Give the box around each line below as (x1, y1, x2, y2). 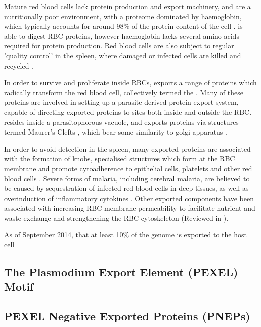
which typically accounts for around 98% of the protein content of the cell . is (4, 21, 243, 31)
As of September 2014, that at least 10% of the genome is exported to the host (4, 229, 247, 240)
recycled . (4, 60, 33, 71)
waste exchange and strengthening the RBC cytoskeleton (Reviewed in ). (4, 212, 229, 223)
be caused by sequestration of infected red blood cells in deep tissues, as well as (4, 183, 249, 193)
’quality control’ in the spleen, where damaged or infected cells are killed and (4, 50, 241, 60)
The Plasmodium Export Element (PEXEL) (4, 264, 238, 280)
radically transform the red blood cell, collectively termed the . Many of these (4, 87, 243, 97)
